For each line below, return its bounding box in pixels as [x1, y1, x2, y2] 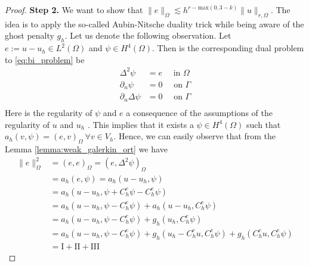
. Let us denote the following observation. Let [64, 29, 231, 42]
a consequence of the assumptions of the [126, 106, 273, 118]
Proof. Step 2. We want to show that [5, 4, 143, 15]
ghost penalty [5, 29, 54, 42]
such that [246, 118, 281, 130]
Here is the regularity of [5, 106, 92, 118]
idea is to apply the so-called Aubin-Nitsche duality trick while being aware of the [5, 17, 304, 30]
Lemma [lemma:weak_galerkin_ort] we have [5, 142, 168, 155]
